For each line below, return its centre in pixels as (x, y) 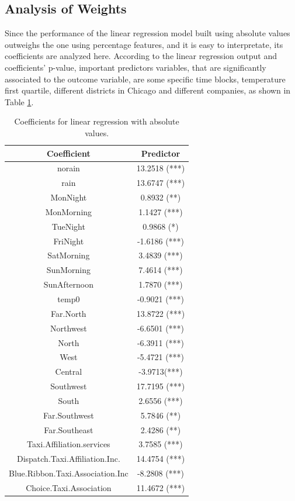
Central (69, 372)
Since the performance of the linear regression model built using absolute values (147, 33)
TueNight (68, 226)
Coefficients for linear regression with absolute (97, 121)
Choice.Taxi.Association (69, 487)
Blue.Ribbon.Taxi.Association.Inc (69, 473)
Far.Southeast (69, 429)
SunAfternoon (68, 284)
